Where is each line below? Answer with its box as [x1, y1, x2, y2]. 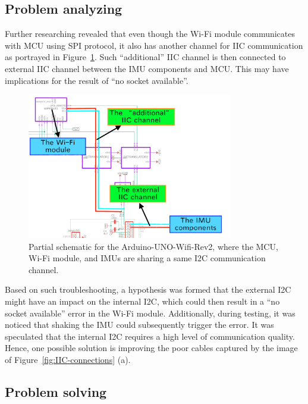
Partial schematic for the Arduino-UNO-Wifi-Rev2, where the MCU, [29, 240, 278, 252]
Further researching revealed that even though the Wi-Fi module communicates [5, 27, 296, 40]
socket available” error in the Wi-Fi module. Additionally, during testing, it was [5, 306, 296, 319]
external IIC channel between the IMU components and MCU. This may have [5, 62, 289, 74]
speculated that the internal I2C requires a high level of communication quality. [5, 330, 295, 342]
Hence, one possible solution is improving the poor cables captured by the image [5, 342, 298, 354]
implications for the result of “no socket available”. [5, 74, 188, 86]
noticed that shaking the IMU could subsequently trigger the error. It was [5, 318, 274, 331]
